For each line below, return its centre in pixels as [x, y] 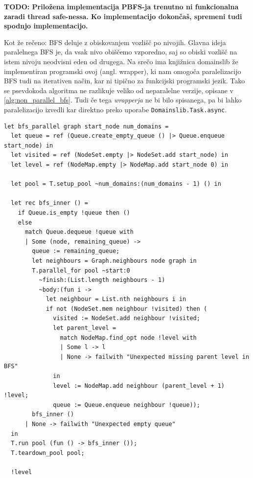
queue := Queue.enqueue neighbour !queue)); [126, 405]
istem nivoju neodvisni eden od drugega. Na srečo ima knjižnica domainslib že [121, 61]
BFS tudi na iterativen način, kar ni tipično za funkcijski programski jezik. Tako [125, 81]
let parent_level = [85, 328]
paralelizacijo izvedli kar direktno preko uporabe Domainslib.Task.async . [115, 109]
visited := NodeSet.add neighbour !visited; [126, 318]
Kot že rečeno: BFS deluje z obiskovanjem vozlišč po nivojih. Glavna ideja [115, 42]
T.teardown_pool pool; [48, 453]
